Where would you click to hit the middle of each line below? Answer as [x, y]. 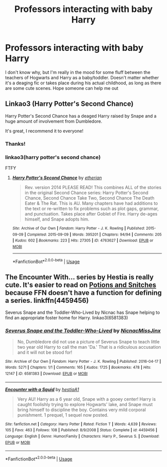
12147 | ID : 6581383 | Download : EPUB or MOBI [46, 374]
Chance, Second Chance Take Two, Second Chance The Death [90, 198]
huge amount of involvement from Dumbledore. [54, 121]
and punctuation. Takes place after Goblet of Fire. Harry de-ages [91, 214]
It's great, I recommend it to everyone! [44, 131]
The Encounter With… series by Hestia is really [80, 277]
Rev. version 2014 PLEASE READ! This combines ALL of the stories [93, 187]
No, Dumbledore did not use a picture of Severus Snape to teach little [88, 342]
